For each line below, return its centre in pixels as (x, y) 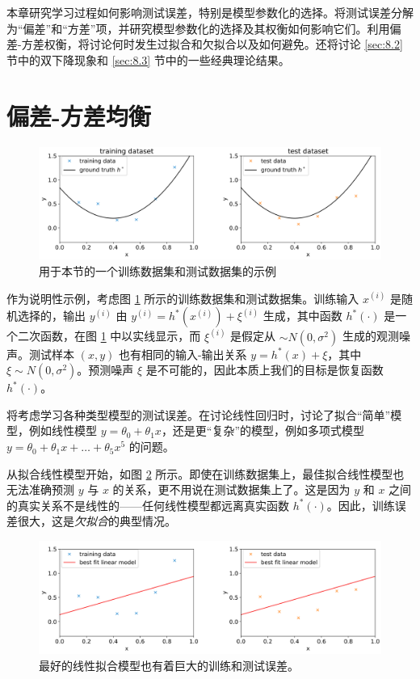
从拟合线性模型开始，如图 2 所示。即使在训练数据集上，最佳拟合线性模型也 (206, 473)
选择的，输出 (51, 316)
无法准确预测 (40, 489)
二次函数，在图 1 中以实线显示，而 (109, 336)
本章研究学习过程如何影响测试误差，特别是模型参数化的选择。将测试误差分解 (210, 12)
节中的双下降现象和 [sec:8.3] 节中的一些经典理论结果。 (148, 59)
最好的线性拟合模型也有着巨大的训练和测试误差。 (169, 665)
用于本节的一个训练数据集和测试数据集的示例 (157, 271)
